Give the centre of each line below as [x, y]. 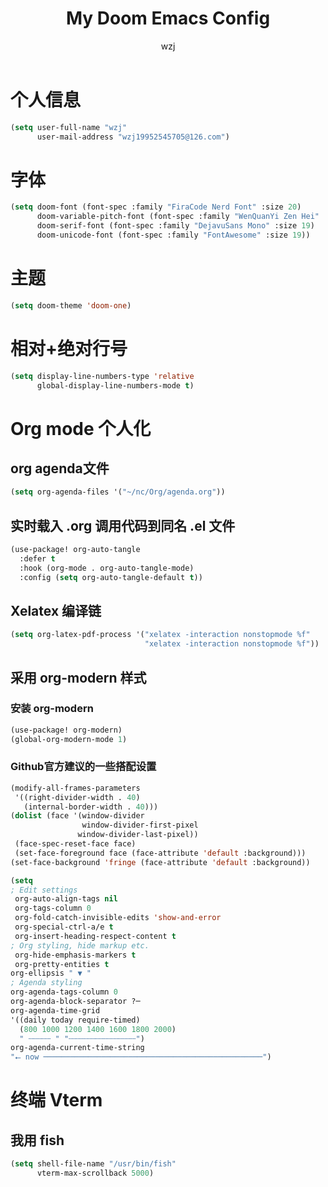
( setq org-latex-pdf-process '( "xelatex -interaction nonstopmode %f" [160, 635]
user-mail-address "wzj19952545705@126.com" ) [133, 137]
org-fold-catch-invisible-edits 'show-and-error [118, 918]
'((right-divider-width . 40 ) [77, 797]
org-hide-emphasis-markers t [75, 955]
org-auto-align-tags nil [66, 899]
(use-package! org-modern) [66, 730]
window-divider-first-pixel [140, 825]
